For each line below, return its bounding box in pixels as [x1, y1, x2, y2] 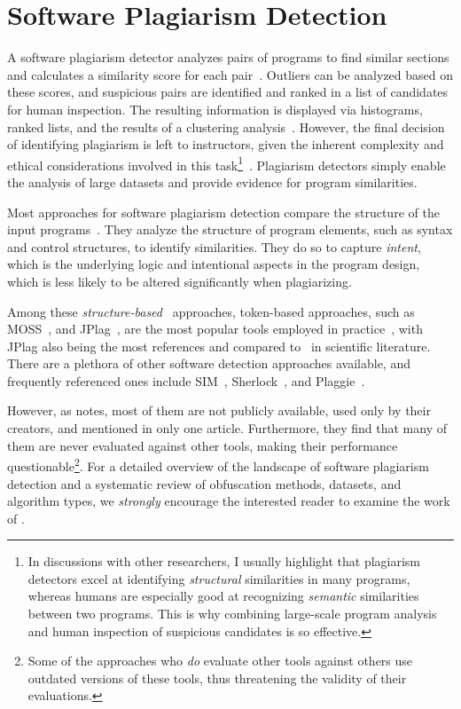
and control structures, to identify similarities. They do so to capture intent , [7, 237, 421, 256]
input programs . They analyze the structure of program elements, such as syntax [7, 220, 453, 239]
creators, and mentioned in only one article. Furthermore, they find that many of [7, 419, 447, 437]
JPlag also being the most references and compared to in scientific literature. [7, 336, 431, 355]
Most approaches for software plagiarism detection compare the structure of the [7, 202, 440, 221]
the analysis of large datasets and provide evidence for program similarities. [7, 172, 418, 191]
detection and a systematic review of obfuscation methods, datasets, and [7, 474, 402, 492]
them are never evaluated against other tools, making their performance [7, 436, 398, 454]
